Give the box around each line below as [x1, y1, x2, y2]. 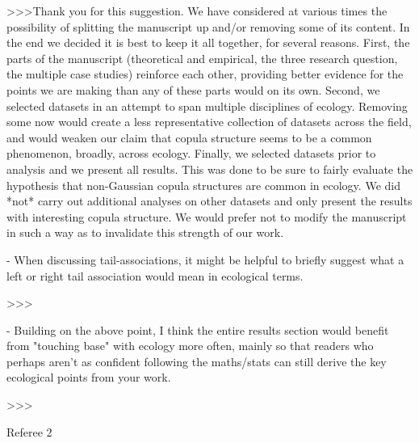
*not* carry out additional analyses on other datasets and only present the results [6, 192, 413, 209]
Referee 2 [6, 423, 52, 440]
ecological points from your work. [6, 369, 171, 386]
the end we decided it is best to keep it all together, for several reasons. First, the [6, 34, 410, 51]
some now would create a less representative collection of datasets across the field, [6, 113, 412, 130]
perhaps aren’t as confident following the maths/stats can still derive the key [6, 352, 387, 369]
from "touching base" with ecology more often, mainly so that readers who [6, 337, 374, 354]
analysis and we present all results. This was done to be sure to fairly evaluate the [6, 160, 413, 177]
